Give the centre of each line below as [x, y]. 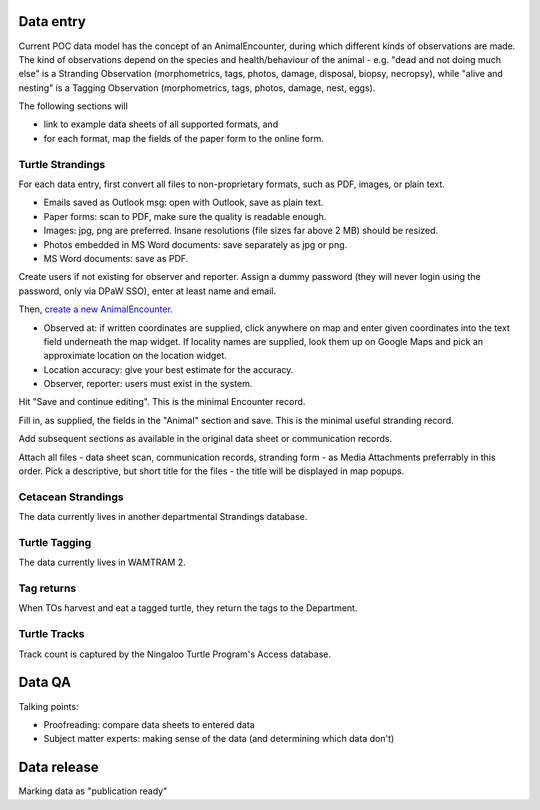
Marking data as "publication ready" [93, 791]
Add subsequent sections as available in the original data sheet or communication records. [205, 439]
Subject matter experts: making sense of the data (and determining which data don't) [219, 739]
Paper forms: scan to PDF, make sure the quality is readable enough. [185, 216]
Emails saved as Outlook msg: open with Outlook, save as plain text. [183, 202]
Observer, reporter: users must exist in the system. [148, 384]
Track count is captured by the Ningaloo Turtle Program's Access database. [175, 654]
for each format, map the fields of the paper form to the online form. [184, 138]
